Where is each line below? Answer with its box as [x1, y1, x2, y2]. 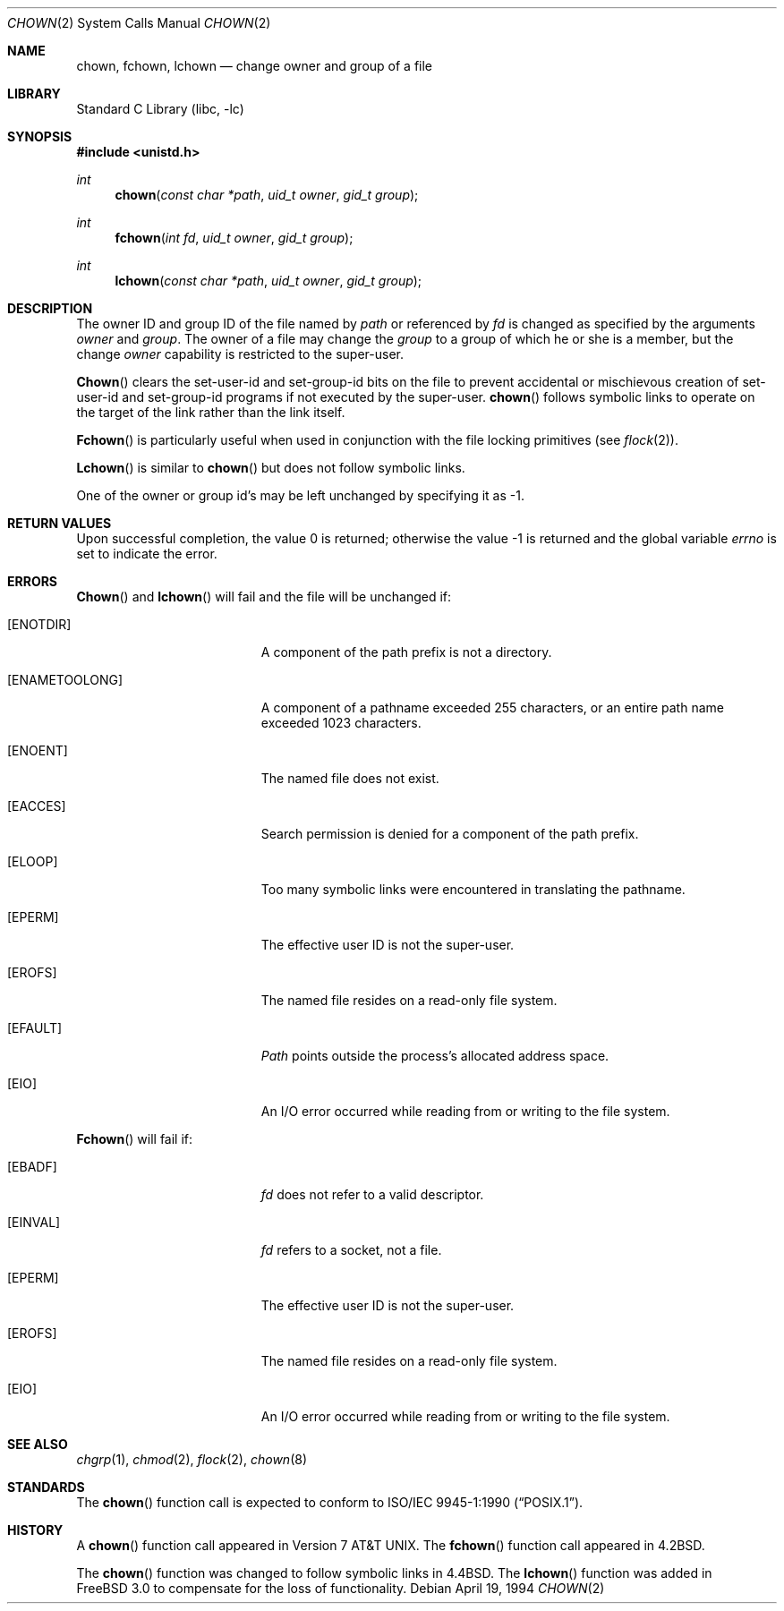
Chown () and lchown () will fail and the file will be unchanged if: [76, 589, 452, 604]
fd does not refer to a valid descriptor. [260, 1187, 484, 1202]
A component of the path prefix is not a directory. [260, 644, 552, 660]
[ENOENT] [7, 743, 68, 758]
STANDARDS [7, 1479, 85, 1495]
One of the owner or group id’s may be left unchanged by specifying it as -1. [76, 488, 524, 503]
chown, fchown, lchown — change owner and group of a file [76, 58, 433, 73]
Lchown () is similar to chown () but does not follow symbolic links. [76, 460, 465, 475]
